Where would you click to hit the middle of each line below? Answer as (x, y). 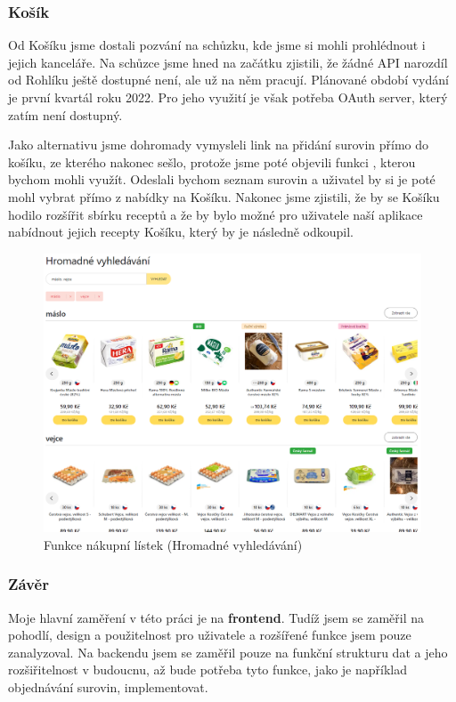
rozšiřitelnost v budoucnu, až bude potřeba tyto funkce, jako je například (208, 670)
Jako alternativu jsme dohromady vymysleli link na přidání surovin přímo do (219, 145)
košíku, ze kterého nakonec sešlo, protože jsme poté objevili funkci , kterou (212, 161)
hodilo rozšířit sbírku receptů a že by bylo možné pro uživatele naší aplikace (216, 214)
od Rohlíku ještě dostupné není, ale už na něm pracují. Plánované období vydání (228, 80)
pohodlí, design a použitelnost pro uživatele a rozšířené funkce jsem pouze (210, 635)
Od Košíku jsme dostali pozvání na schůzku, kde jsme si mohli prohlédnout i (217, 45)
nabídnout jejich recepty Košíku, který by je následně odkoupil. (181, 232)
